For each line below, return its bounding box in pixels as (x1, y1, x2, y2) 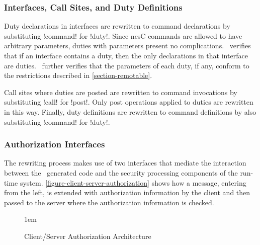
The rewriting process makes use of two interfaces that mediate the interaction (4, 157, 246, 168)
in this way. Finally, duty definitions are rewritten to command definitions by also (4, 106, 256, 117)
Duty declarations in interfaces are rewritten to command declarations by (4, 21, 230, 31)
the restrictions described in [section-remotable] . (4, 70, 152, 80)
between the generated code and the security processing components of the (4, 167, 238, 178)
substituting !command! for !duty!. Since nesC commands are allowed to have (4, 30, 242, 41)
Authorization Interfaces (4, 138, 105, 150)
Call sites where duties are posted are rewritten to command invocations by (4, 87, 237, 97)
